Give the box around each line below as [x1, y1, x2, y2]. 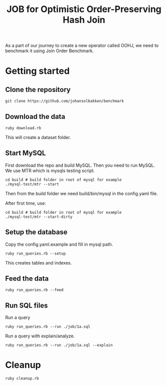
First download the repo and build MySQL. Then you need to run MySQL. [5, 162, 155, 168]
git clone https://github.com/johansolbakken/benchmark [5, 99, 124, 104]
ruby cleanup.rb [5, 376, 39, 381]
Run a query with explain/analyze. [5, 333, 75, 339]
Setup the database [5, 228, 67, 236]
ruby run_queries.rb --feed [5, 288, 64, 293]
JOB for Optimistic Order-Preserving [6, 4, 161, 15]
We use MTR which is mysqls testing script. [5, 167, 95, 174]
